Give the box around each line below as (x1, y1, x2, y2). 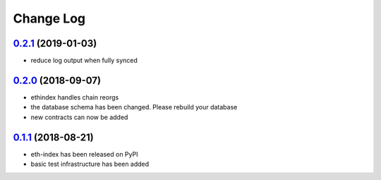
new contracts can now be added (30, 113, 128, 121)
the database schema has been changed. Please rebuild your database (30, 103, 238, 112)
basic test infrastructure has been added (30, 160, 150, 169)
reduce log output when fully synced (30, 56, 138, 65)
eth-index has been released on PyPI (30, 150, 138, 158)
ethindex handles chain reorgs (30, 92, 119, 102)
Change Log (13, 11, 86, 26)
